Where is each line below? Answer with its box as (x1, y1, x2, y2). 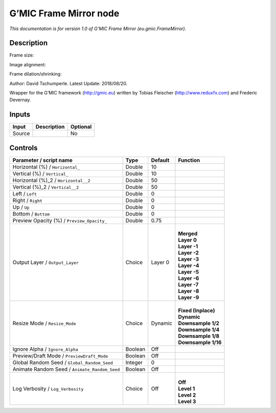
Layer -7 (178, 281, 199, 288)
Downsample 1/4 (178, 326, 220, 333)
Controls (9, 143, 38, 152)
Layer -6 (178, 275, 199, 282)
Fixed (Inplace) (178, 307, 215, 314)
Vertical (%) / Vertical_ (12, 170, 68, 177)
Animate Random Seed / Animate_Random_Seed (12, 366, 120, 373)
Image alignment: (9, 61, 46, 67)
